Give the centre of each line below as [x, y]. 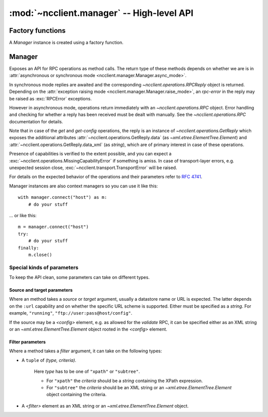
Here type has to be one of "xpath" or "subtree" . [87, 372]
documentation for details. [36, 121]
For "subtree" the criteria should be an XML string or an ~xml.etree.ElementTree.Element [139, 387]
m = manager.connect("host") [53, 227]
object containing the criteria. [76, 395]
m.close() [40, 254]
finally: [29, 248]
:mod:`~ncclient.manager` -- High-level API [101, 13]
